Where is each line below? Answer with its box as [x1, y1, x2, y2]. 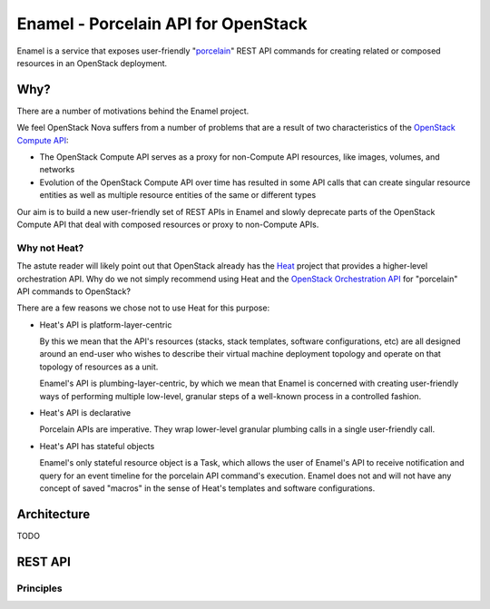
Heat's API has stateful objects [39, 440, 155, 451]
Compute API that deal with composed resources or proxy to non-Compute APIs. [16, 219, 319, 230]
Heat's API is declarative [39, 408, 132, 418]
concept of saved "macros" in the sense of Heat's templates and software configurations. [39, 482, 376, 494]
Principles [16, 582, 63, 594]
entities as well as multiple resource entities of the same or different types [39, 190, 317, 201]
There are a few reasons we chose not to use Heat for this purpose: [16, 302, 270, 313]
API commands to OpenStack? [16, 286, 132, 297]
